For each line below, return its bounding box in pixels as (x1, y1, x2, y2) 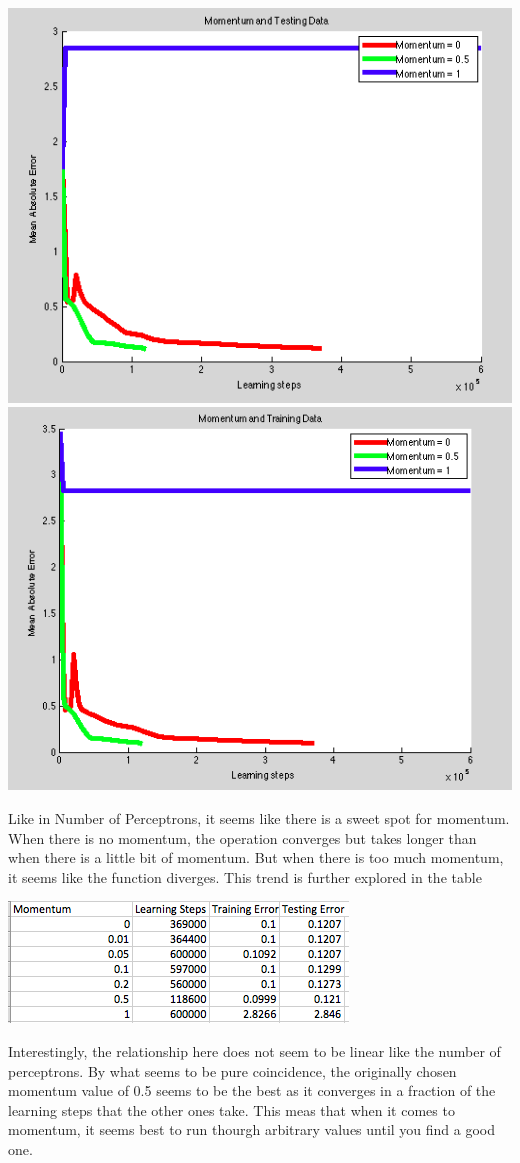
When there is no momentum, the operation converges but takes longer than (8, 827, 477, 848)
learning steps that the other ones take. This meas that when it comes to (8, 1099, 455, 1120)
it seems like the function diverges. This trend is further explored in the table (8, 866, 482, 887)
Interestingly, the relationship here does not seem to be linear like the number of (8, 1041, 501, 1061)
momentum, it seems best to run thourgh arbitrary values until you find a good (8, 1119, 496, 1140)
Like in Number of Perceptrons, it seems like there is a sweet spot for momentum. (8, 808, 510, 829)
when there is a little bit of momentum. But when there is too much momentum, (8, 847, 504, 868)
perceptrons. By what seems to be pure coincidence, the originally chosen (8, 1060, 457, 1081)
